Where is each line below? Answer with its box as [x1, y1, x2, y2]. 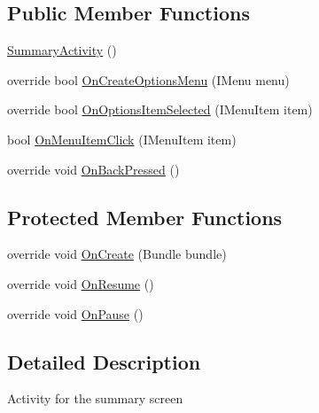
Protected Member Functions [7, 203, 283, 230]
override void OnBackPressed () [7, 160, 180, 178]
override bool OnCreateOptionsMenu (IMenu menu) [7, 70, 290, 89]
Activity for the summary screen [7, 389, 183, 408]
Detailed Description [7, 347, 201, 375]
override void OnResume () [7, 274, 154, 292]
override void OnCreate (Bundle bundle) [7, 245, 227, 263]
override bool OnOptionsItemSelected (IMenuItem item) [7, 100, 313, 119]
